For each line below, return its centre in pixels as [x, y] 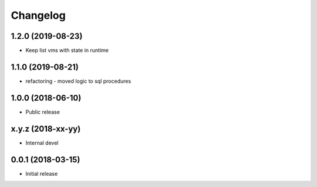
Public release [43, 112]
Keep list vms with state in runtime [67, 51]
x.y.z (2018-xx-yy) [46, 128]
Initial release [42, 173]
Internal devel [42, 143]
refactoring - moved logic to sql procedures [78, 81]
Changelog [38, 15]
